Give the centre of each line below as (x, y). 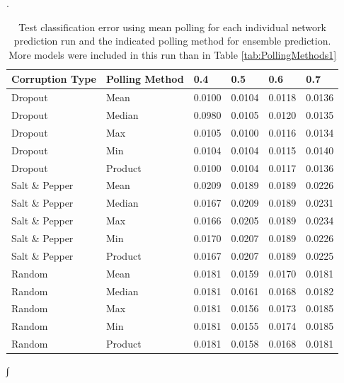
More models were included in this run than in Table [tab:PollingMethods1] (173, 54)
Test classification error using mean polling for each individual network (172, 27)
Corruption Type (54, 79)
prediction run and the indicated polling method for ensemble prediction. (172, 41)
